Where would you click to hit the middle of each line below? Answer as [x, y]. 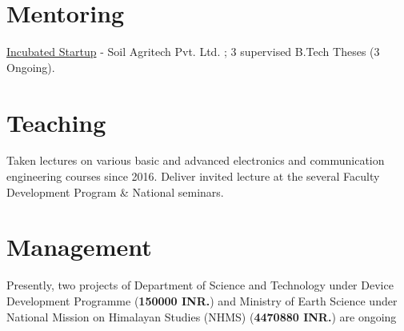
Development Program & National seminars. [115, 191]
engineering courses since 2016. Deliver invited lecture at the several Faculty [193, 176]
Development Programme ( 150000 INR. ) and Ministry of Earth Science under [202, 300]
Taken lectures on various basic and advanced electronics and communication [196, 160]
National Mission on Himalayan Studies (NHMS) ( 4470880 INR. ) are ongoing [202, 316]
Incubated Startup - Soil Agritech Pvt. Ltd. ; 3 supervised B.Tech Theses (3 [193, 52]
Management [79, 247]
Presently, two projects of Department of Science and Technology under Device [200, 285]
